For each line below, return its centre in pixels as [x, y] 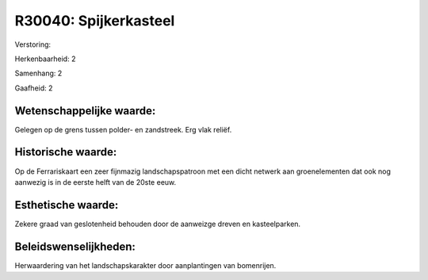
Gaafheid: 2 [34, 88]
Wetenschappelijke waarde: [85, 111]
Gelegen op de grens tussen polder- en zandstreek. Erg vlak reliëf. [123, 129]
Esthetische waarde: [67, 205]
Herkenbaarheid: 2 [45, 59]
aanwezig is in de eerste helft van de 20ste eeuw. [96, 182]
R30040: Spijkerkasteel [95, 21]
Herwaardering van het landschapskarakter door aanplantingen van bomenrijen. [145, 265]
